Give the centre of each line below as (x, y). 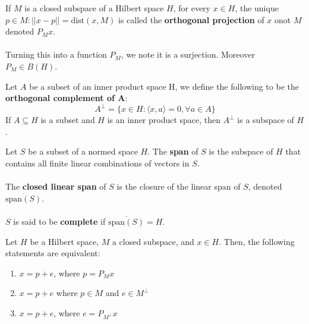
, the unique (257, 8)
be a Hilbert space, (64, 241)
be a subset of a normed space (83, 151)
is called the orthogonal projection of (191, 19)
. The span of (173, 151)
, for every (192, 8)
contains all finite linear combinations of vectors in (97, 163)
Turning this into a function (56, 54)
